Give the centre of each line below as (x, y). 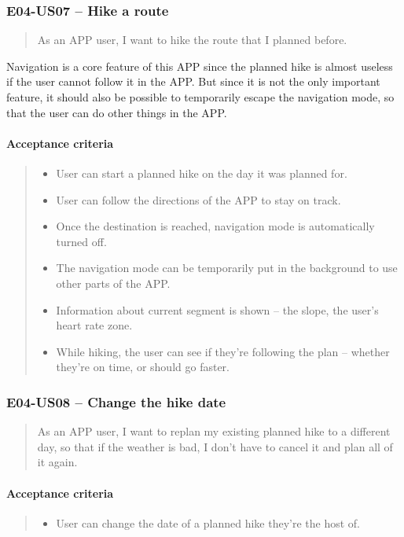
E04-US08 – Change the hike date (116, 401)
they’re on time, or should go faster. (143, 367)
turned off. (81, 241)
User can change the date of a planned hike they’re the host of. (208, 522)
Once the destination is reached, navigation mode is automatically (215, 226)
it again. (57, 462)
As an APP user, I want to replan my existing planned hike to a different (214, 431)
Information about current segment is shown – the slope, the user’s (217, 309)
